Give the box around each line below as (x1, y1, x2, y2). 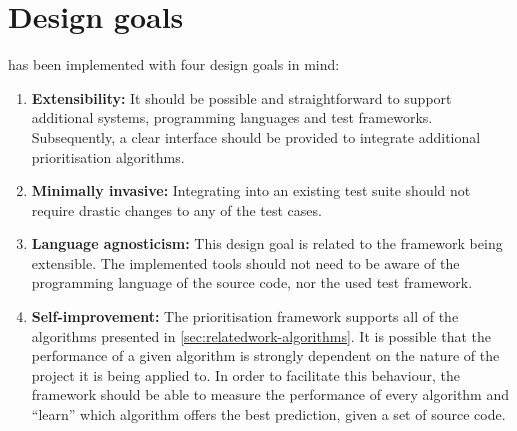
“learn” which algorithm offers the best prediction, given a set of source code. (31, 404, 506, 425)
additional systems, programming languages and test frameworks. (31, 107, 433, 128)
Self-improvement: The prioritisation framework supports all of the (31, 306, 459, 327)
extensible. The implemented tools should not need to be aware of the (31, 252, 460, 273)
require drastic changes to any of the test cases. (31, 199, 322, 220)
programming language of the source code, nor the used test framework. (31, 272, 473, 293)
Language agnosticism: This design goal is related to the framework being (31, 233, 503, 254)
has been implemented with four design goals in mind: (8, 54, 340, 75)
